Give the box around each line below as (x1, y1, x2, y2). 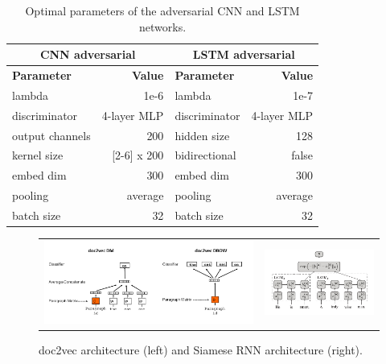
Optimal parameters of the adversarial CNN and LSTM (25, 2, 300, 19)
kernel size (12, 147, 64, 163)
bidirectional (175, 147, 236, 163)
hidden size (175, 126, 230, 143)
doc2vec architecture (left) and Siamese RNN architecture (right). (39, 341, 363, 358)
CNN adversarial (39, 46, 136, 63)
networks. (139, 18, 187, 35)
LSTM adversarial (192, 46, 295, 63)
